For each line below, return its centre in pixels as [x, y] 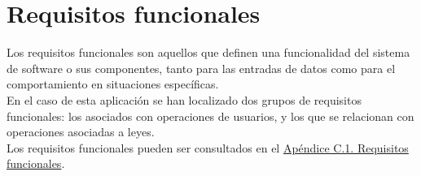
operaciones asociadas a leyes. [81, 132]
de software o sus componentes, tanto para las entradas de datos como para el [201, 68]
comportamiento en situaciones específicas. [113, 84]
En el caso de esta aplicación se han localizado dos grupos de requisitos [184, 99]
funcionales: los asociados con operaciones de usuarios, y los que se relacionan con [210, 116]
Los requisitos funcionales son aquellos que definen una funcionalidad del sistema [208, 52]
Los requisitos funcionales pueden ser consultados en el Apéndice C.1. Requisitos [208, 147]
